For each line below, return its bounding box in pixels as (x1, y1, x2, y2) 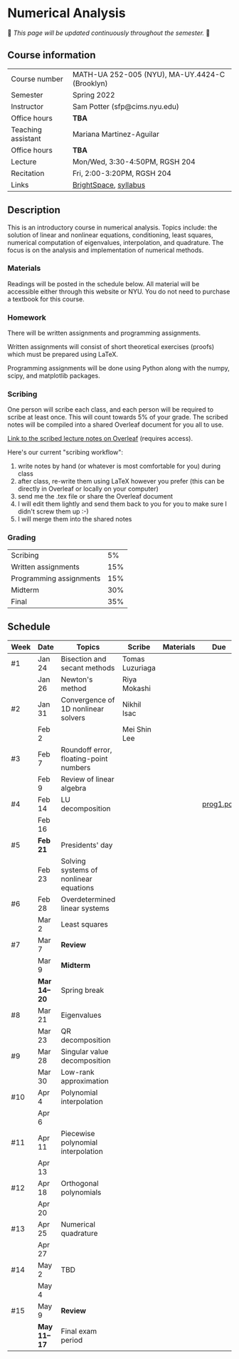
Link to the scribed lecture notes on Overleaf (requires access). (7, 434, 193, 443)
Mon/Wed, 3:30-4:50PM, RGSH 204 (72, 157, 196, 167)
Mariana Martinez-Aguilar (72, 129, 160, 139)
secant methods (60, 662, 115, 672)
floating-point (60, 754, 108, 764)
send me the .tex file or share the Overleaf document (17, 492, 173, 501)
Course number (11, 73, 63, 83)
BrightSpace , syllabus (72, 179, 146, 189)
